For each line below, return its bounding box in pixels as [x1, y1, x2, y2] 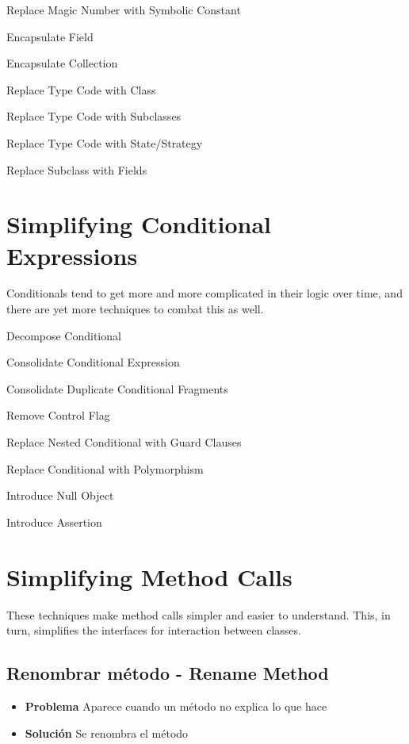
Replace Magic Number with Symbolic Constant [6, 2, 241, 17]
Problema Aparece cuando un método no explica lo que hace [25, 697, 327, 714]
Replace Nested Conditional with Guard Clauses [6, 434, 242, 451]
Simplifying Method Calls [6, 560, 292, 593]
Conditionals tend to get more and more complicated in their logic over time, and [6, 285, 403, 301]
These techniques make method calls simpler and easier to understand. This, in [6, 606, 391, 623]
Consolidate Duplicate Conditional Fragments [6, 380, 228, 397]
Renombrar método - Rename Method [6, 661, 329, 685]
